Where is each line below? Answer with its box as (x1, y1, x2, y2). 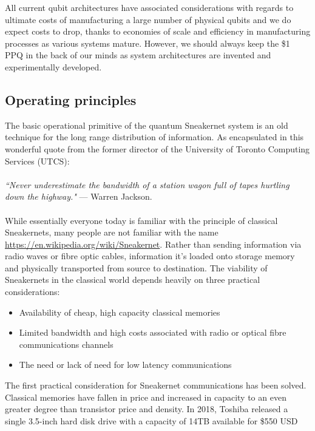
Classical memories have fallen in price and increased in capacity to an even (5, 390, 286, 403)
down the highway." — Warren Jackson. (5, 190, 152, 203)
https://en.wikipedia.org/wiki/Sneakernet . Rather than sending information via (5, 237, 302, 250)
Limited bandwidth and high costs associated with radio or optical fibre (19, 326, 286, 339)
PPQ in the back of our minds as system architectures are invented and (5, 49, 271, 61)
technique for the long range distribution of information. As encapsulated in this (5, 131, 304, 143)
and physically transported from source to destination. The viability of (5, 261, 268, 274)
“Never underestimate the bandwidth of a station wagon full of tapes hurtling (5, 178, 290, 191)
